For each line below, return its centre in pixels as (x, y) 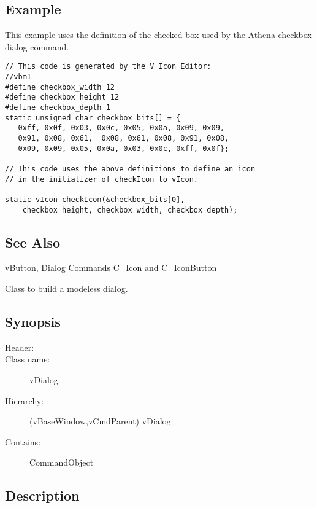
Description (42, 495)
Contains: (23, 441)
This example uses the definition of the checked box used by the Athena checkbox (158, 35)
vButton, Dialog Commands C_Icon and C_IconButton (111, 268)
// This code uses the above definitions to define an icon (130, 169)
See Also (33, 242)
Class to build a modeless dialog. (67, 288)
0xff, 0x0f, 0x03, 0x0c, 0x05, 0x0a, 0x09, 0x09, (121, 128)
